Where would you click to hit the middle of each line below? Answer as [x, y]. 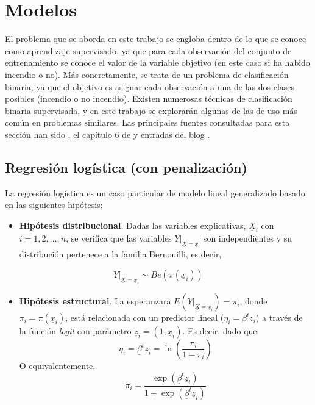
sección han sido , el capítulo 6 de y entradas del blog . [108, 134]
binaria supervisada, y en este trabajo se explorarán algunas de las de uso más [151, 110]
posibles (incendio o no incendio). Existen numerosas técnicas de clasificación [149, 99]
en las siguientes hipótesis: [54, 205]
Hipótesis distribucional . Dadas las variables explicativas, [133, 225]
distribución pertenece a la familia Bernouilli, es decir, [120, 254]
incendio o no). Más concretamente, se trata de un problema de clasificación [147, 74]
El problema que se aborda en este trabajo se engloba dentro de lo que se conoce [156, 39]
